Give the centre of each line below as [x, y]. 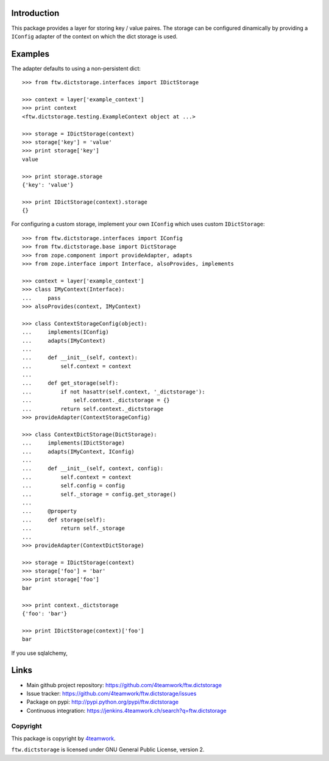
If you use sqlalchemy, [40, 653]
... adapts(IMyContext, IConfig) [79, 452]
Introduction [35, 13]
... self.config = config [73, 486]
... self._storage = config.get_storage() [99, 494]
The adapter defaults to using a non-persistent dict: [76, 68]
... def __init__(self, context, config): [93, 469]
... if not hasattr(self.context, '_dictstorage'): [114, 391]
